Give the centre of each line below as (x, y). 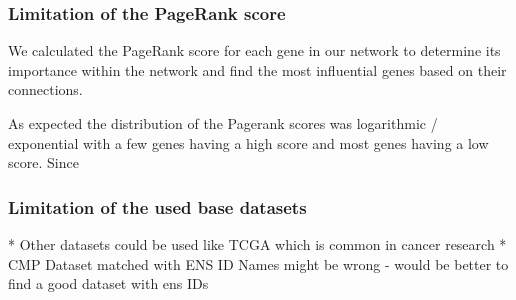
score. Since (43, 162)
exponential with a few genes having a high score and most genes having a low (248, 142)
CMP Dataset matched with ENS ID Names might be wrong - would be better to (258, 263)
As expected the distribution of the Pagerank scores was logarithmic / (223, 123)
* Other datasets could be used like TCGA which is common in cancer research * (257, 244)
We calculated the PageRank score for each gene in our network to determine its (254, 50)
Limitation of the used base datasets (157, 206)
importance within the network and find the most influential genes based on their (257, 69)
